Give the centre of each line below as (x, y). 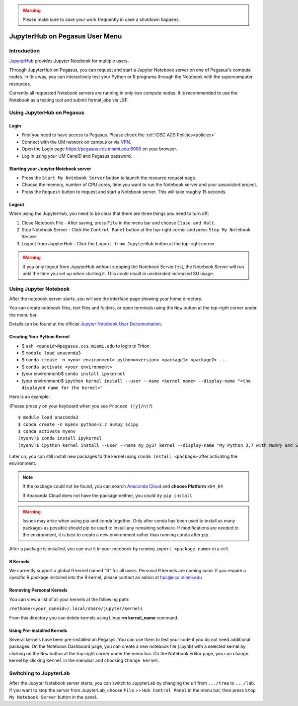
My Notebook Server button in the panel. (53, 697)
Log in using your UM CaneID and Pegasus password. (77, 156)
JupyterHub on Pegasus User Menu (66, 37)
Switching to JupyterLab (39, 673)
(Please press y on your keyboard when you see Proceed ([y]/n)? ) (81, 406)
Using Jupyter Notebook (39, 289)
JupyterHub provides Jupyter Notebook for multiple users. (69, 61)
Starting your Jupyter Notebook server (50, 169)
